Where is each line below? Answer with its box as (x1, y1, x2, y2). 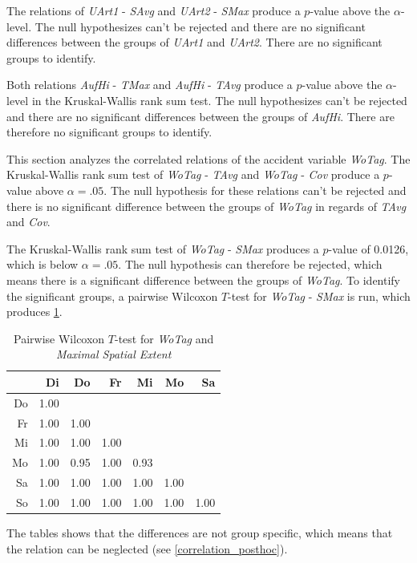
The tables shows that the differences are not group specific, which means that (6, 525, 393, 541)
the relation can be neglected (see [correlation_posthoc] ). (6, 540, 288, 557)
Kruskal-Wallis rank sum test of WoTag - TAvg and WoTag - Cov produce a (6, 166, 380, 183)
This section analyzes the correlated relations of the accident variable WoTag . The (6, 150, 411, 167)
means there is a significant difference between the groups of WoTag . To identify (6, 271, 401, 288)
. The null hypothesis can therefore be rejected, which (118, 256, 383, 273)
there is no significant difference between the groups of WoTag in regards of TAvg (6, 197, 407, 214)
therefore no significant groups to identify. (6, 124, 213, 140)
